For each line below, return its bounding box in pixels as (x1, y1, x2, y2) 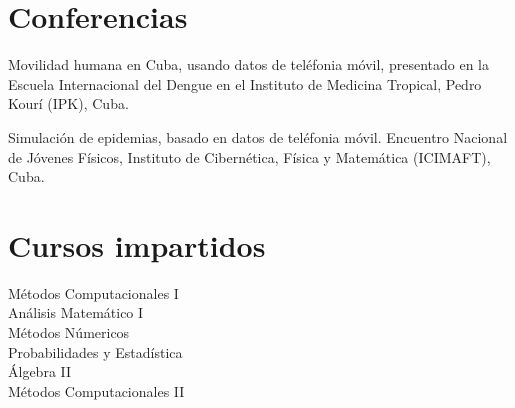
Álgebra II (8, 361, 72, 382)
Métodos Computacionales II (8, 380, 185, 401)
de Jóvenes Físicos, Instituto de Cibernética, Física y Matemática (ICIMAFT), (8, 146, 491, 167)
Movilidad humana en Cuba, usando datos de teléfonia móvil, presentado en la (8, 54, 489, 75)
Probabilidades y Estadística (8, 341, 183, 362)
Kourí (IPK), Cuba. (8, 93, 129, 114)
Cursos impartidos (8, 224, 266, 265)
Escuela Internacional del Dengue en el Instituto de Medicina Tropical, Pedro (8, 73, 482, 94)
